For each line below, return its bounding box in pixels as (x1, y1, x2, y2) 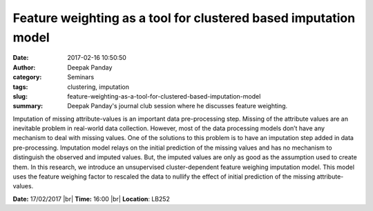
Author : (12, 63, 36, 72)
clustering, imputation (67, 83, 129, 91)
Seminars (67, 73, 95, 81)
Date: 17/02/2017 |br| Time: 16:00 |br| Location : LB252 (12, 194, 171, 203)
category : (12, 73, 42, 81)
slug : (12, 92, 28, 100)
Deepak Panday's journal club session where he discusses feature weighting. (67, 102, 288, 110)
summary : (12, 102, 44, 110)
